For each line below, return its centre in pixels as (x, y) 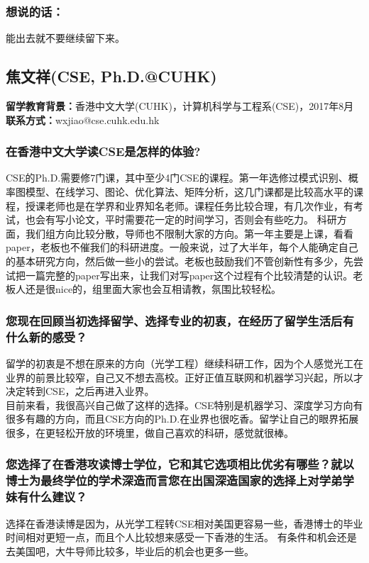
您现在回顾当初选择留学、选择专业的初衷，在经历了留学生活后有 (180, 320)
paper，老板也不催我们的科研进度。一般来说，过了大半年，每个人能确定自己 (182, 247)
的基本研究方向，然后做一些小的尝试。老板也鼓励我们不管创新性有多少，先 (180, 261)
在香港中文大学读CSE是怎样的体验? (103, 151)
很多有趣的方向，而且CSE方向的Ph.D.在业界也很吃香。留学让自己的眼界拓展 (182, 419)
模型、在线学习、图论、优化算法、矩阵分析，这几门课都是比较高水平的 (189, 192)
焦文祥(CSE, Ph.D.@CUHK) (111, 76)
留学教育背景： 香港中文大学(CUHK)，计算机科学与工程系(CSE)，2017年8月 (180, 106)
